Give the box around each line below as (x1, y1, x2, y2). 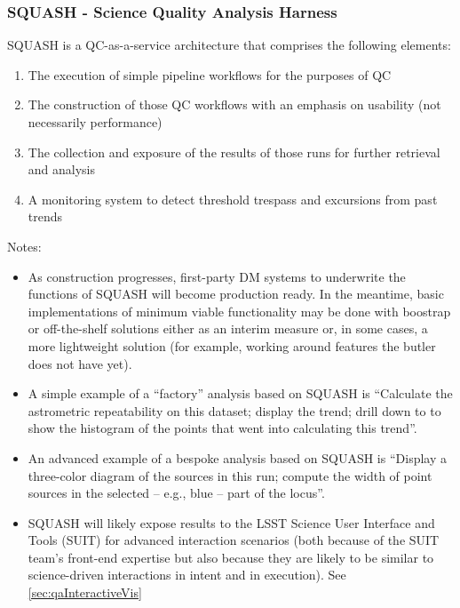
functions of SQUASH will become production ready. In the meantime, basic (28, 284, 444, 303)
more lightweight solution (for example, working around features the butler (28, 336, 436, 355)
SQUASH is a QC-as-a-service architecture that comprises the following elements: (7, 36, 451, 54)
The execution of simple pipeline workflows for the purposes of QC (28, 65, 392, 84)
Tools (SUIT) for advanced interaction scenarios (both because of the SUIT (28, 531, 440, 549)
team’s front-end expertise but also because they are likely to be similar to (28, 548, 434, 566)
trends (28, 207, 63, 226)
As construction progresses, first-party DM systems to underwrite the (28, 267, 406, 285)
